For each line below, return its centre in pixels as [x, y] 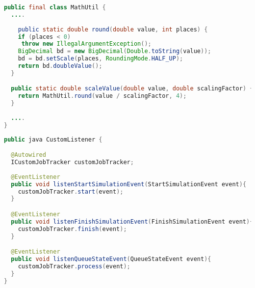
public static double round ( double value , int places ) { [113, 29]
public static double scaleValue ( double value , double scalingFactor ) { [132, 89]
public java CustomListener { [53, 139]
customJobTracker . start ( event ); [71, 191]
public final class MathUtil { [55, 7]
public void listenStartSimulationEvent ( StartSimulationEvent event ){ [129, 184]
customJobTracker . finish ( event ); [72, 229]
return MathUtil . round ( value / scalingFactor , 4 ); [102, 96]
